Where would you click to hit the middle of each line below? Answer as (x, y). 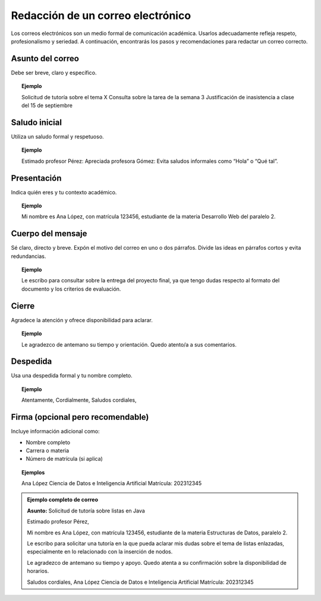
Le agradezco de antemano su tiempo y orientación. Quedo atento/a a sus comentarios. (129, 344)
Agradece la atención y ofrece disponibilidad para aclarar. (82, 320)
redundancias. (29, 256)
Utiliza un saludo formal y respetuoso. (57, 136)
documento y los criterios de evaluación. (71, 289)
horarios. (38, 571)
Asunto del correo (45, 59)
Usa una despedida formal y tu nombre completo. (72, 376)
